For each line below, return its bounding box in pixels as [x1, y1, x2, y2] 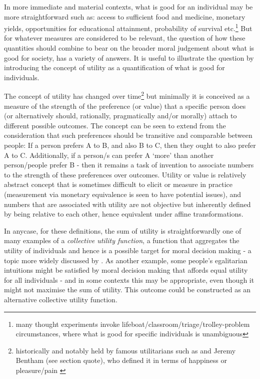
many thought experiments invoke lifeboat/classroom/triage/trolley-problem [15, 318, 250, 329]
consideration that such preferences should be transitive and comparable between [4, 130, 252, 140]
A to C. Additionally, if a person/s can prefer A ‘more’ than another [4, 149, 214, 160]
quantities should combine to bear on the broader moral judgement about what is [4, 43, 254, 53]
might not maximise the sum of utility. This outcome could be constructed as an [4, 284, 251, 295]
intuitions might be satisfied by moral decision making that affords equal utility [4, 265, 248, 275]
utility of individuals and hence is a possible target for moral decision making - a [4, 245, 251, 255]
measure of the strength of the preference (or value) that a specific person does [4, 100, 246, 111]
